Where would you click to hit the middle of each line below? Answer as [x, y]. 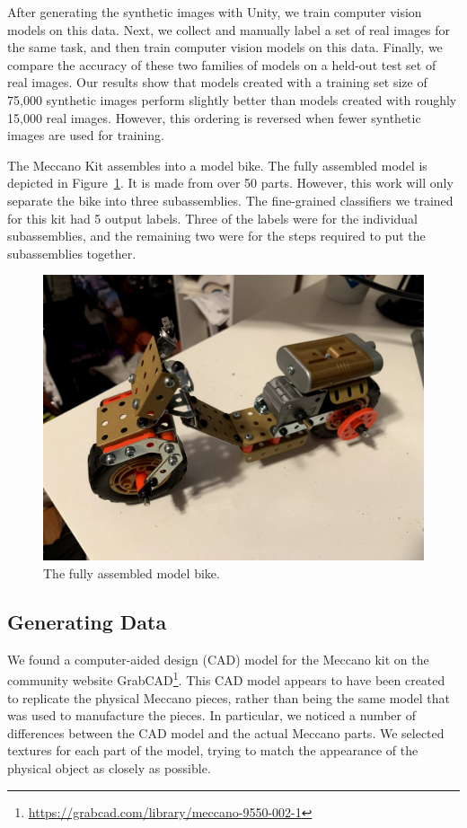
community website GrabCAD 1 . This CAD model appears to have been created [226, 678]
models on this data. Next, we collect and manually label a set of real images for [229, 29]
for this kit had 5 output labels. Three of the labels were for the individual [212, 218]
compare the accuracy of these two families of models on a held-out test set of [222, 64]
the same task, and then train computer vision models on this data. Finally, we [225, 47]
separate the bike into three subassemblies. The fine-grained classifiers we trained [230, 200]
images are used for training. [86, 135]
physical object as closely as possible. [109, 767]
